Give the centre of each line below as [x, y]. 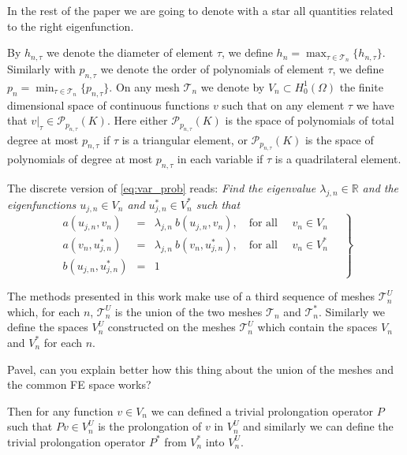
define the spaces [48, 327]
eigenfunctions [42, 204]
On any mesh [147, 86]
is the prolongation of [150, 426]
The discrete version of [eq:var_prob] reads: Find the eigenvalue [162, 187]
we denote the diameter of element [130, 52]
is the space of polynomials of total [310, 120]
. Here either [137, 120]
